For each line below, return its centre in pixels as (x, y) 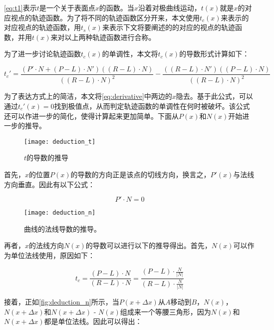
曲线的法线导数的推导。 (62, 228)
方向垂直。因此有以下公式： (49, 184)
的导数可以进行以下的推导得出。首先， (148, 245)
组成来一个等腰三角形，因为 (165, 311)
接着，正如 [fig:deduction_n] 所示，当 (62, 302)
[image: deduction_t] (60, 142)
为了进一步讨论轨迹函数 (42, 54)
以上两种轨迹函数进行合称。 (110, 37)
